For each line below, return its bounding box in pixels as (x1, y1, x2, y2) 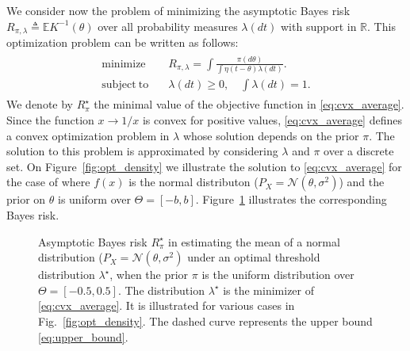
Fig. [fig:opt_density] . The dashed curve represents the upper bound (38, 312, 373, 329)
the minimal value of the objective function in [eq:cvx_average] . (94, 96, 404, 113)
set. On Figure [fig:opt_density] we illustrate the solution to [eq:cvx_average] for (6, 158, 402, 174)
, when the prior (109, 266, 189, 283)
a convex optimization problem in (6, 127, 170, 143)
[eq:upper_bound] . (38, 328, 128, 345)
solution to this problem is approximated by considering (6, 143, 278, 159)
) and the (339, 174, 385, 190)
